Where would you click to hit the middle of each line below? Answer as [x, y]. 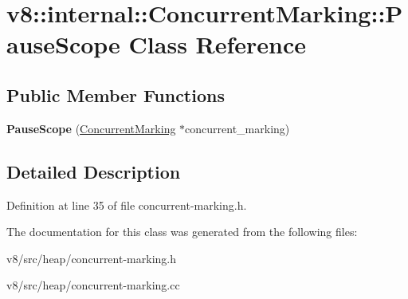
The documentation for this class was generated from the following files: [182, 232]
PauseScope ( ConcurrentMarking [91, 128]
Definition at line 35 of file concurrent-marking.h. [127, 205]
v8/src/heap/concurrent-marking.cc [93, 285]
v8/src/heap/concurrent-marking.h [91, 258]
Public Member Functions [116, 94]
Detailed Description [94, 171]
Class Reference [218, 44]
